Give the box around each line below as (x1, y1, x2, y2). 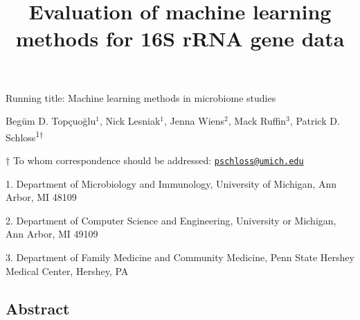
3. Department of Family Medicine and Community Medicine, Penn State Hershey (6, 250, 354, 265)
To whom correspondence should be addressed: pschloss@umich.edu (12, 153, 304, 167)
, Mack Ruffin (228, 114, 287, 128)
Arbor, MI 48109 (6, 190, 77, 204)
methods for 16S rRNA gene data (15, 24, 345, 53)
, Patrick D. (289, 114, 340, 128)
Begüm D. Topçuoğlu (6, 114, 96, 128)
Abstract (6, 297, 70, 319)
